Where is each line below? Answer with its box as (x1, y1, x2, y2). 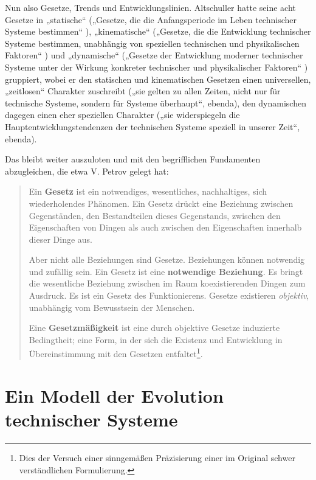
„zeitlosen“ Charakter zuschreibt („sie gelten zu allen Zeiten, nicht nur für (5, 85, 281, 97)
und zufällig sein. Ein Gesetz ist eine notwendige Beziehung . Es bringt (29, 265, 303, 277)
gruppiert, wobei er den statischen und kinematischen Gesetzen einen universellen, (5, 72, 311, 85)
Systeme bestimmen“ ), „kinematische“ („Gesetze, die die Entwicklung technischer (5, 25, 311, 38)
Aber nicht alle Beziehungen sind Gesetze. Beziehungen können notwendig (29, 253, 305, 266)
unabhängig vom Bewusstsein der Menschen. (29, 301, 195, 313)
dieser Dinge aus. (29, 232, 93, 245)
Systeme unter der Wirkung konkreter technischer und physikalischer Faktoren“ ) (5, 60, 308, 73)
